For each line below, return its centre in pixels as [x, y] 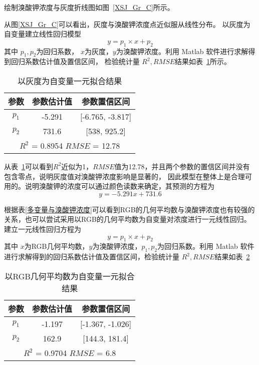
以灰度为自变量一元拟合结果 [70, 81]
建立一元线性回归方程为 [43, 229]
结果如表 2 [232, 257]
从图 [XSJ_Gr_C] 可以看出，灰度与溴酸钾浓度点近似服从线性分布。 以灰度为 [127, 24]
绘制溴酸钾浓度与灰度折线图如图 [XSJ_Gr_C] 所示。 [89, 7]
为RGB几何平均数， [57, 246]
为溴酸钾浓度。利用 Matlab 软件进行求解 [182, 51]
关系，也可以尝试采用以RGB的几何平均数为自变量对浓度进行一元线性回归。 [127, 219]
